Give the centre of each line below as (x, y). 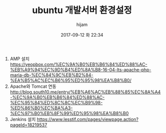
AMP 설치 (20, 59)
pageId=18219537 (28, 125)
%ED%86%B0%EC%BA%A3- (41, 108)
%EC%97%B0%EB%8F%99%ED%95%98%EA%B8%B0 (69, 113)
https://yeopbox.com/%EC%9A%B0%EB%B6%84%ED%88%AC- (78, 64)
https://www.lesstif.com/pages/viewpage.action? (88, 119)
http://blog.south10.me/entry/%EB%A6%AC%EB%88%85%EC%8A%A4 (85, 92)
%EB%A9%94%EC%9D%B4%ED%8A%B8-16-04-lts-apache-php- (81, 70)
